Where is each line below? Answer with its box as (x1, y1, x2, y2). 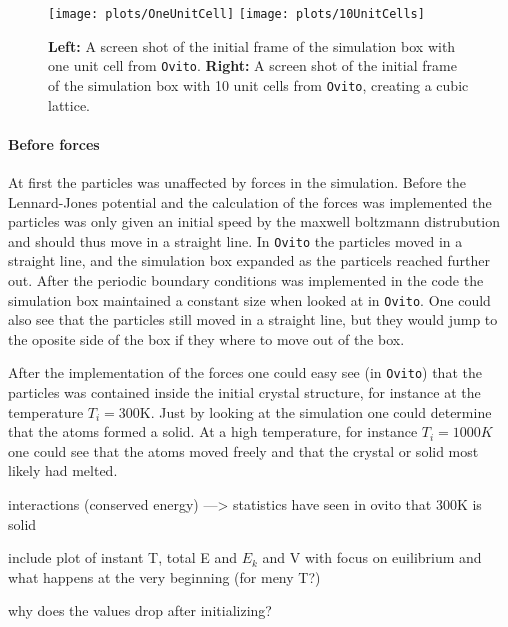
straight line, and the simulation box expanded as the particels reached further (8, 250, 490, 271)
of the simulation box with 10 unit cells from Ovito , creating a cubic (48, 74, 469, 95)
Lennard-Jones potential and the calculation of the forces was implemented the (8, 191, 492, 212)
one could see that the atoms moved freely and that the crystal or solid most (8, 440, 479, 461)
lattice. (48, 94, 90, 115)
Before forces (8, 133, 100, 154)
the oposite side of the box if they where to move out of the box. (8, 328, 405, 349)
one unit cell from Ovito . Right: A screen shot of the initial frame (48, 55, 457, 76)
